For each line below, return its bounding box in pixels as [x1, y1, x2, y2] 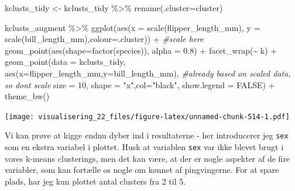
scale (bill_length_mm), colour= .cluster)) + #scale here [5, 33, 204, 45]
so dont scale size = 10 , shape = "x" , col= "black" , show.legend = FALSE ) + [5, 78, 275, 91]
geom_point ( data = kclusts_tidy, [5, 55, 126, 68]
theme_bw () [5, 90, 50, 102]
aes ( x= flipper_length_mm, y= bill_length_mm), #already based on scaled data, [5, 67, 291, 79]
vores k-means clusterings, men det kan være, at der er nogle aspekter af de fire [5, 152, 290, 164]
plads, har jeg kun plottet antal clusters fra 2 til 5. [5, 175, 186, 187]
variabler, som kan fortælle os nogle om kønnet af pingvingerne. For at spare [5, 164, 279, 176]
